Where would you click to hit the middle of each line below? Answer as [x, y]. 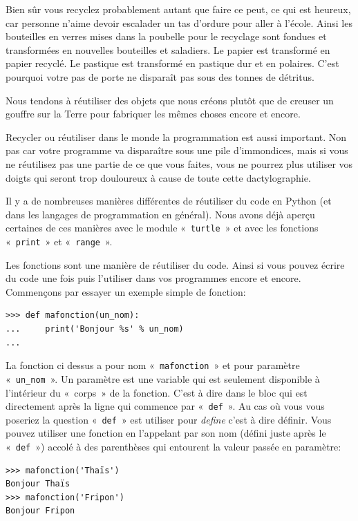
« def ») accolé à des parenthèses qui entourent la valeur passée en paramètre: [173, 446]
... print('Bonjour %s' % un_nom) [95, 329]
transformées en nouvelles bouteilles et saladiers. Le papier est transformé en [168, 49]
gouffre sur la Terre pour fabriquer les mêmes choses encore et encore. [153, 114]
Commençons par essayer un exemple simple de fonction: [126, 291]
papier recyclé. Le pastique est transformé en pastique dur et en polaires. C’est [172, 63]
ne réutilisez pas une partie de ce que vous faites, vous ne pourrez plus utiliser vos [179, 163]
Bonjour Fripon [40, 511]
